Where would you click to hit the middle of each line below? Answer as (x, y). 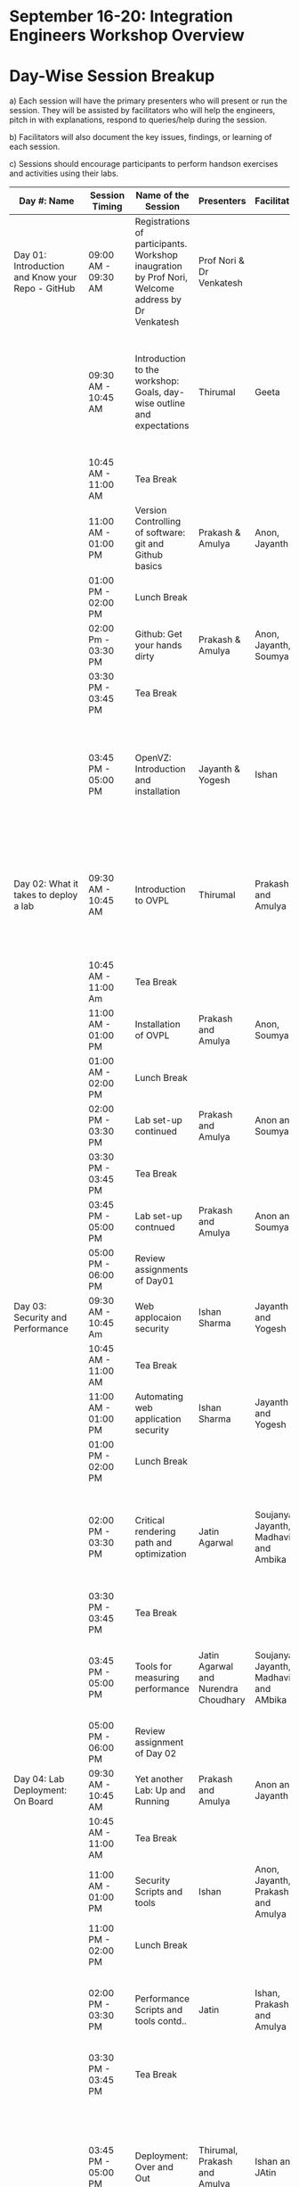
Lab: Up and (160, 1790)
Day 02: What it (46, 884)
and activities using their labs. (64, 173)
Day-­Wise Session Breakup (112, 76)
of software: (160, 532)
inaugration (158, 267)
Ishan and (275, 2162)
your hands (158, 646)
